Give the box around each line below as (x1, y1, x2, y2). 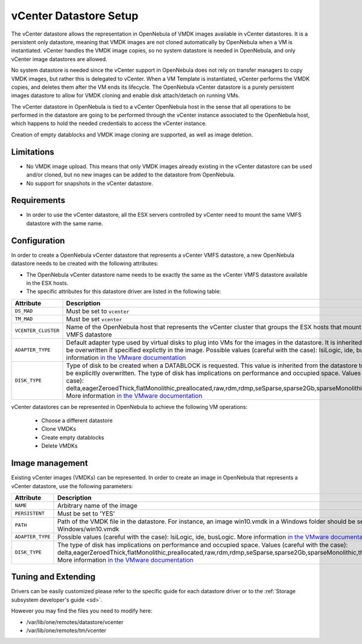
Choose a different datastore (41, 417, 113, 424)
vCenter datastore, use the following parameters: (11, 482, 133, 489)
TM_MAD (14, 316, 33, 323)
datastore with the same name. (26, 219, 104, 227)
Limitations (11, 147, 54, 157)
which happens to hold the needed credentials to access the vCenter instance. (11, 120, 208, 127)
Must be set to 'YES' (57, 509, 115, 518)
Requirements (11, 195, 66, 205)
